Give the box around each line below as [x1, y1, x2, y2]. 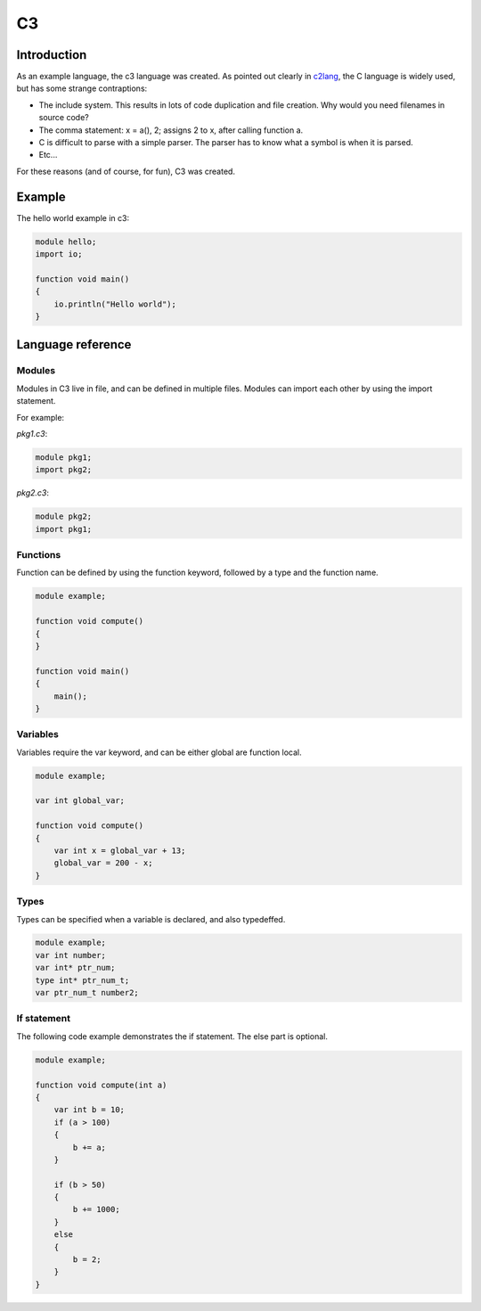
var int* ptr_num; [35, 963, 116, 973]
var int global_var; [35, 796, 125, 806]
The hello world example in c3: [16, 212, 129, 223]
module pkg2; [35, 512, 93, 521]
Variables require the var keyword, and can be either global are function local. [16, 747, 302, 758]
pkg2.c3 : [16, 488, 49, 498]
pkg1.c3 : [16, 428, 48, 438]
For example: [16, 412, 65, 422]
